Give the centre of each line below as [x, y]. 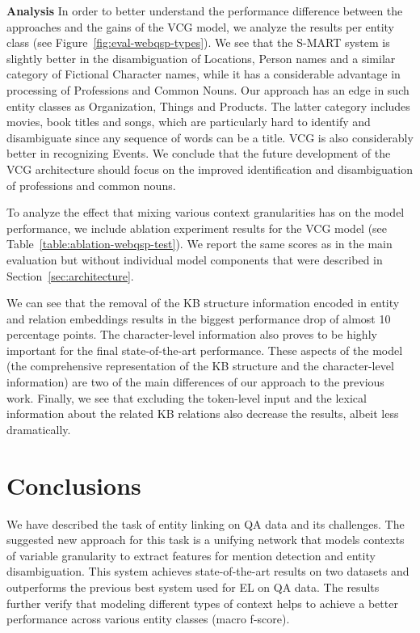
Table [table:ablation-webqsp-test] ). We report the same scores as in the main [199, 244]
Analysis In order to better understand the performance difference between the [205, 11]
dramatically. [39, 429]
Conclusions [74, 485]
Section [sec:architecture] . [70, 275]
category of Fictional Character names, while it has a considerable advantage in [204, 74]
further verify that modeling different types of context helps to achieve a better [202, 603]
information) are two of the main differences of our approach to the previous [195, 382]
